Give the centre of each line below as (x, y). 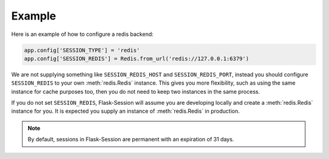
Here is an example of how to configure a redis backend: (82, 34)
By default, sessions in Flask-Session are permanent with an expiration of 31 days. (131, 140)
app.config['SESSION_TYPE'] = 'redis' (82, 50)
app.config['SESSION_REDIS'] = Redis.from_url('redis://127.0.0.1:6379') (136, 58)
